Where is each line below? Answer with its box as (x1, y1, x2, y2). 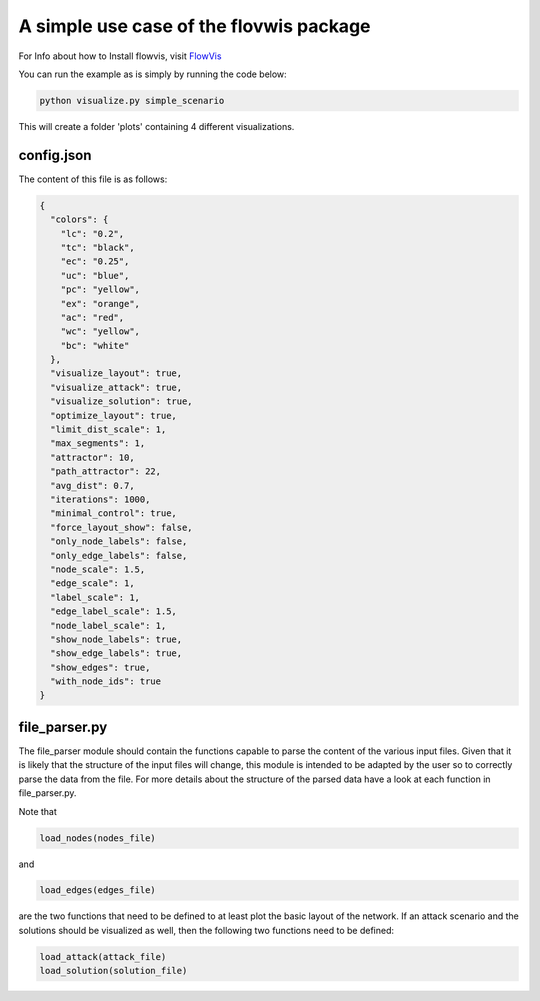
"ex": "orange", (60, 298, 140, 309)
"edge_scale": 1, (50, 578, 135, 589)
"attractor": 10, (50, 451, 135, 463)
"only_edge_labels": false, (50, 550, 188, 561)
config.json (18, 146, 92, 164)
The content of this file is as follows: (18, 173, 168, 185)
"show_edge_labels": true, (50, 648, 183, 659)
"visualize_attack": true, (50, 381, 183, 393)
